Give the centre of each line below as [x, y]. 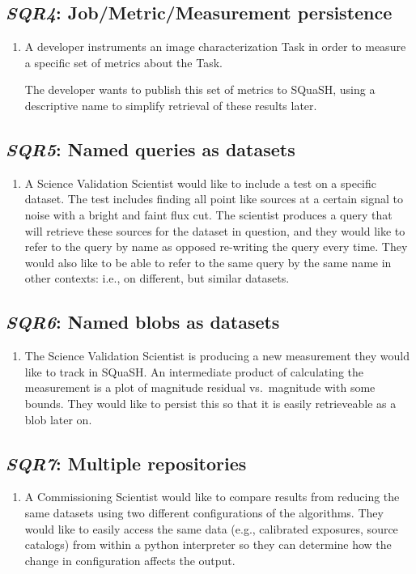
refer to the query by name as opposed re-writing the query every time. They [216, 247]
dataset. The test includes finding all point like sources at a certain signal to [214, 199]
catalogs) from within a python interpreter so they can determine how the [208, 544]
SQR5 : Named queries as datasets [151, 149]
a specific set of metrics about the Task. [123, 62]
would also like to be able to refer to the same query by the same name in [208, 262]
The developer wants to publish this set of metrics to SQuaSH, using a [200, 89]
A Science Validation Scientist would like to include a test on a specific [201, 183]
